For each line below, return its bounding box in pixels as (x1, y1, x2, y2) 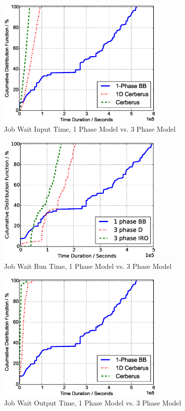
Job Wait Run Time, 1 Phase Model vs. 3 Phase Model (4, 260, 172, 271)
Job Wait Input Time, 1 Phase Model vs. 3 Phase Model (4, 124, 176, 134)
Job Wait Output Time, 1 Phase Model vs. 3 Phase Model (4, 398, 182, 408)
